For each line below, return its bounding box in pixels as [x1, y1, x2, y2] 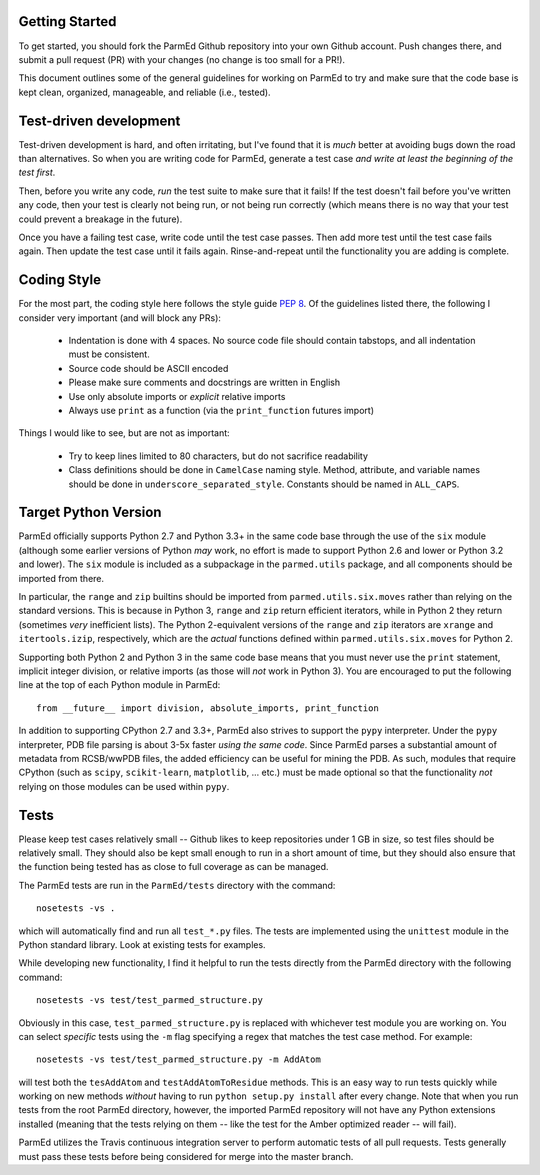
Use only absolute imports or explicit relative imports [68, 390, 286, 402]
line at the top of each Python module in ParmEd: [18, 679, 221, 691]
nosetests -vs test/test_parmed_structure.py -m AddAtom [36, 1054, 322, 1065]
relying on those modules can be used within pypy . [18, 780, 230, 792]
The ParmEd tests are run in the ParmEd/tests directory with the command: [18, 879, 336, 891]
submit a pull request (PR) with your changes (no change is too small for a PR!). [18, 53, 345, 65]
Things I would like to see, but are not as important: [18, 427, 230, 439]
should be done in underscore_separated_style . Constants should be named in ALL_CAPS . [68, 478, 460, 490]
